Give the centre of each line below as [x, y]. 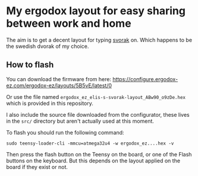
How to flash [30, 65]
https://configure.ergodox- [145, 79]
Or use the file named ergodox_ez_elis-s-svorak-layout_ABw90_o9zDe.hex [96, 97]
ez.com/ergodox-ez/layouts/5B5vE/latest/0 [59, 85]
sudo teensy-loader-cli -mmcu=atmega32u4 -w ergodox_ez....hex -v [90, 143]
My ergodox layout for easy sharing [96, 11]
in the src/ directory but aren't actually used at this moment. [80, 121]
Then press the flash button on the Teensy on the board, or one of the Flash [99, 154]
